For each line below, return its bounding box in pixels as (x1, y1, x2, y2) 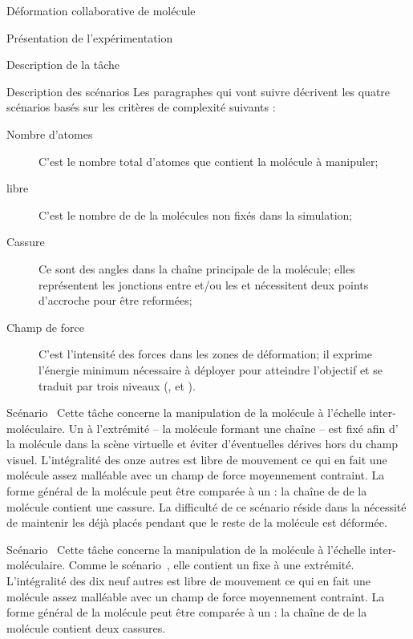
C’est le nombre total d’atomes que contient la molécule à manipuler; (38, 152, 379, 169)
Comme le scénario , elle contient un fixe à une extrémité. (68, 556, 354, 573)
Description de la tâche (6, 56, 120, 73)
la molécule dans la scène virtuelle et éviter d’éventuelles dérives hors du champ (6, 435, 399, 452)
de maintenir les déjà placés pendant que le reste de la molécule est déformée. (6, 514, 387, 531)
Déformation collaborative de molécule (6, 2, 196, 18)
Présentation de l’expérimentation (6, 29, 173, 46)
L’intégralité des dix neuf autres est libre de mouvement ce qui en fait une (6, 572, 370, 589)
